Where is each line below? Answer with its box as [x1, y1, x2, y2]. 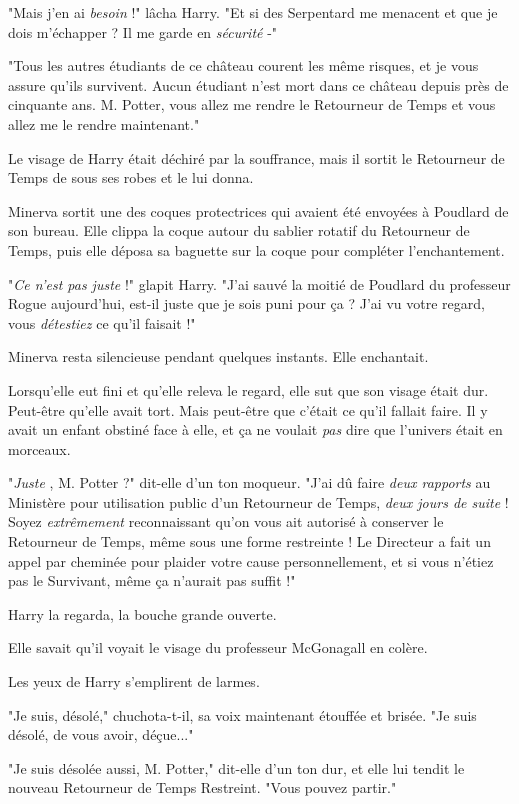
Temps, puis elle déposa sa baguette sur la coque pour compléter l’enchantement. [8, 239, 505, 260]
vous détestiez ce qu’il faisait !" [8, 312, 196, 333]
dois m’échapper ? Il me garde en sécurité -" [8, 21, 278, 42]
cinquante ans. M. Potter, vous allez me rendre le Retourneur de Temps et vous [8, 94, 496, 115]
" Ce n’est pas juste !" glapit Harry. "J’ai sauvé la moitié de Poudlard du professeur [8, 273, 511, 294]
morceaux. [8, 438, 71, 459]
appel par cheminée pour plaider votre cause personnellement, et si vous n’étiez [8, 550, 494, 571]
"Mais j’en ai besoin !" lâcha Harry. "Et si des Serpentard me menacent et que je [8, 2, 498, 22]
